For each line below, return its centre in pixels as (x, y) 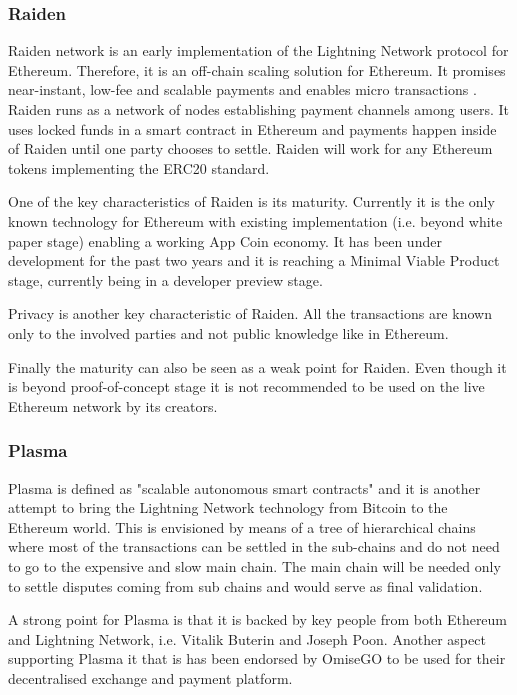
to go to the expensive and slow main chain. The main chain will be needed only (254, 565)
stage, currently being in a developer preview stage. (165, 279)
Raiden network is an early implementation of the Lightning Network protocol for (258, 50)
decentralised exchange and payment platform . (150, 677)
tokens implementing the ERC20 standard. (139, 167)
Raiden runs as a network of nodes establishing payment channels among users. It (259, 109)
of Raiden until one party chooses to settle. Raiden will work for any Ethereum (250, 148)
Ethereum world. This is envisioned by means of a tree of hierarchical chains (242, 526)
